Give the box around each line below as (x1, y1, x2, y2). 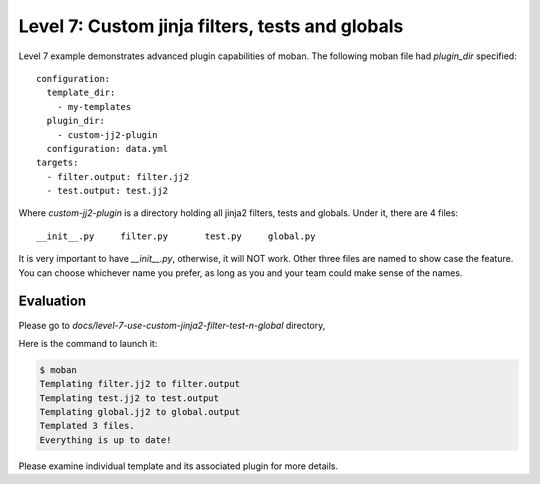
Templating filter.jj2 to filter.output (39, 378, 240, 390)
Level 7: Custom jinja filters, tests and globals (18, 15, 404, 37)
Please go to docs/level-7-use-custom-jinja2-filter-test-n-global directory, (18, 319, 326, 331)
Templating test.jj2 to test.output (39, 392, 220, 404)
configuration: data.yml (46, 143, 169, 154)
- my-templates (56, 101, 132, 112)
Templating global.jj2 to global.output (39, 406, 240, 418)
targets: (36, 157, 79, 169)
